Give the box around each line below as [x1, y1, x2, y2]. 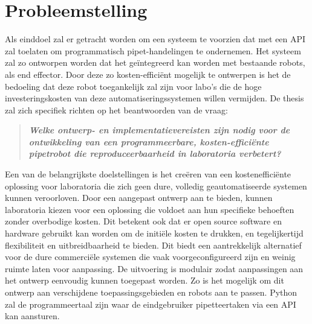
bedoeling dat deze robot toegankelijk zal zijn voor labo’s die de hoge [5, 80, 262, 92]
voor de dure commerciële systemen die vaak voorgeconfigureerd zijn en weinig [5, 250, 296, 263]
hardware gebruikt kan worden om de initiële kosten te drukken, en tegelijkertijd [5, 227, 304, 240]
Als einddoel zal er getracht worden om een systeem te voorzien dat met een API [5, 33, 306, 45]
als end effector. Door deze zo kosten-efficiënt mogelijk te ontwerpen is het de [5, 68, 291, 80]
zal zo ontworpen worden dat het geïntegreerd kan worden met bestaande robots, [5, 56, 305, 69]
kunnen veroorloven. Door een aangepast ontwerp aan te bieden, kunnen [5, 191, 273, 204]
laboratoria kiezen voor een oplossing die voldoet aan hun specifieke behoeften [5, 203, 294, 215]
